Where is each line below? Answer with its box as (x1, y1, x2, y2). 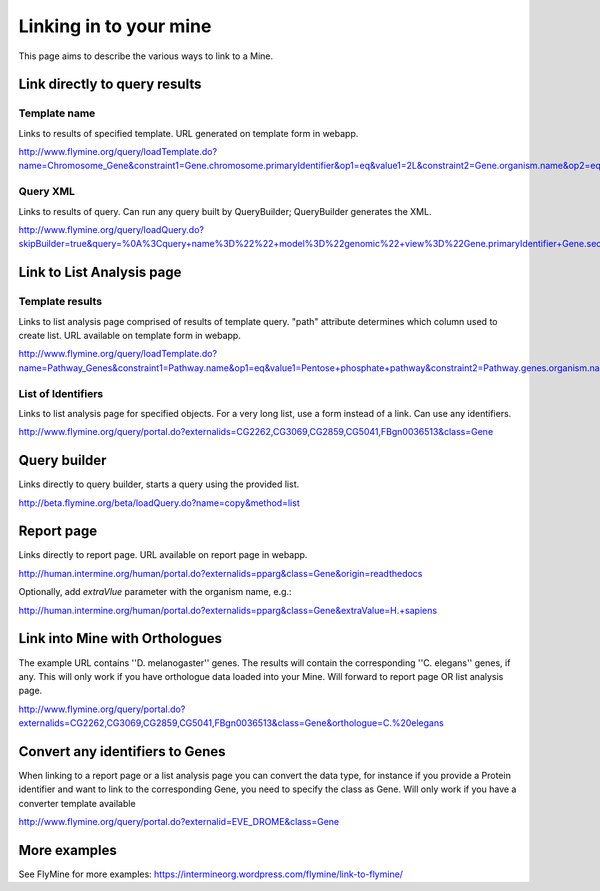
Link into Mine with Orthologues (18, 630, 223, 647)
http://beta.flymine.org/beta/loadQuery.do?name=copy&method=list (18, 496, 300, 509)
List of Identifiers (18, 386, 104, 400)
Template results (18, 295, 103, 309)
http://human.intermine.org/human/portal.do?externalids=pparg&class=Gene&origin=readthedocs (18, 567, 423, 579)
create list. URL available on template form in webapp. (18, 329, 242, 341)
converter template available (18, 797, 136, 809)
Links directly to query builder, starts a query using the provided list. (18, 478, 300, 490)
